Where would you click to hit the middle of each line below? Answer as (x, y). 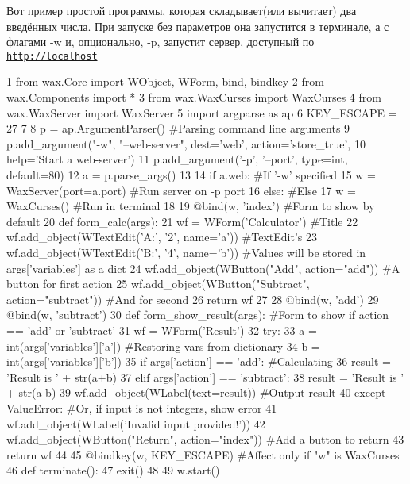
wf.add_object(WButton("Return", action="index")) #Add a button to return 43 (205, 439)
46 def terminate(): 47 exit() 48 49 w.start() (113, 470)
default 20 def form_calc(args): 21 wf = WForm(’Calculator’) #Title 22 (182, 221)
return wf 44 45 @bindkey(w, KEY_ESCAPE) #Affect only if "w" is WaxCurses (203, 454)
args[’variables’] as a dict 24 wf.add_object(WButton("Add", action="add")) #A (203, 268)
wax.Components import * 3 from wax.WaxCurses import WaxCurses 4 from (194, 97)
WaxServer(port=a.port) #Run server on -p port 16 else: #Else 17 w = (181, 190)
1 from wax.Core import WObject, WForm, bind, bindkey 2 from (165, 81)
